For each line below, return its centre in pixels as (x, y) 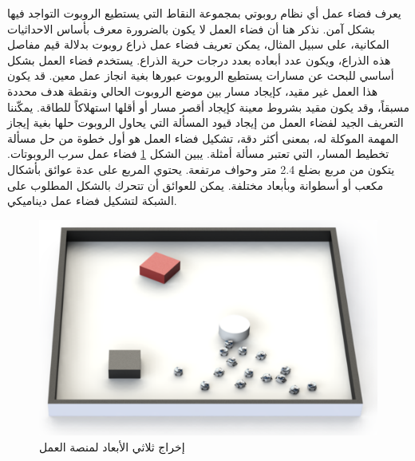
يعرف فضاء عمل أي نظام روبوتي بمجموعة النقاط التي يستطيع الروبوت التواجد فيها (204, 13)
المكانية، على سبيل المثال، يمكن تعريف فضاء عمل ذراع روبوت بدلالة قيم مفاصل (198, 44)
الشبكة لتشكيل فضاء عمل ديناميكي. (92, 201)
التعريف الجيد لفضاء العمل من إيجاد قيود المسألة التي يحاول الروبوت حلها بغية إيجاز (206, 122)
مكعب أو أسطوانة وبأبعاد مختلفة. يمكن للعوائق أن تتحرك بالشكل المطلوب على (196, 185)
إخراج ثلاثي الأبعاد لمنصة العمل (112, 446)
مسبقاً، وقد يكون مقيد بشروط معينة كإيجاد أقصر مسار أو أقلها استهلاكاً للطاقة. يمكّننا (208, 106)
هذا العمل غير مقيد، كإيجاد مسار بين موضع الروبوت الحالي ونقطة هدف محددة (193, 91)
